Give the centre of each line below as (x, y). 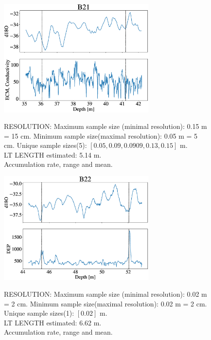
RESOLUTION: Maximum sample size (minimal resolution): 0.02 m (105, 294)
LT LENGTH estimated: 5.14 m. (53, 154)
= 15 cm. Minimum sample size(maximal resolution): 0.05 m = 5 (101, 135)
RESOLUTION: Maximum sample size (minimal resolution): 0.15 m (105, 126)
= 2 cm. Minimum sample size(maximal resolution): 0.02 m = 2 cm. (105, 303)
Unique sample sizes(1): (39, 313)
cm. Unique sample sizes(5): (45, 145)
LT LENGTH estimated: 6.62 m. (53, 322)
